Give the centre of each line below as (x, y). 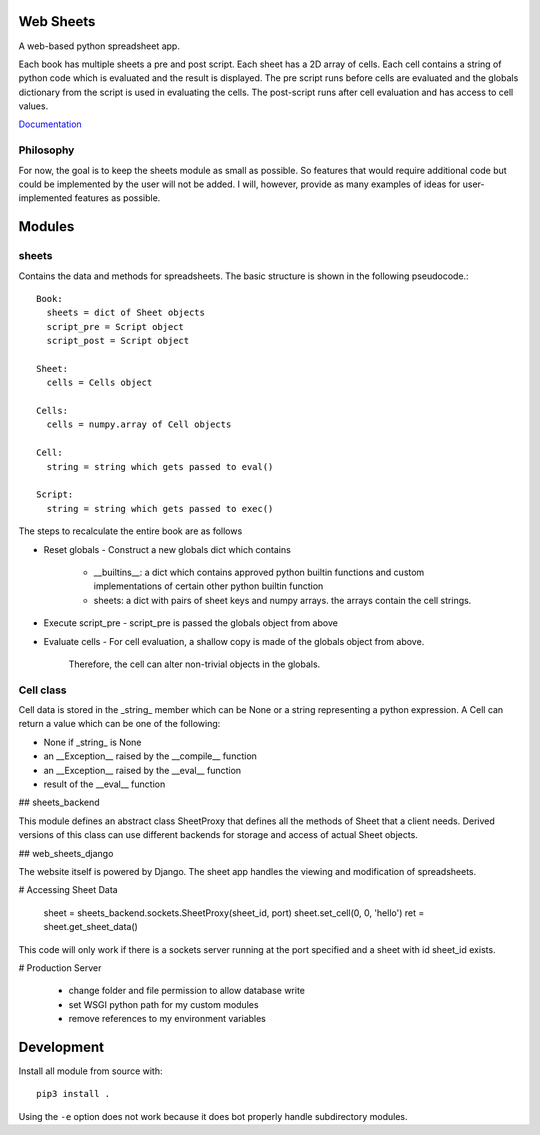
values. (33, 106)
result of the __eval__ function (104, 784)
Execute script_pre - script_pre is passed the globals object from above (191, 623)
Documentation (50, 124)
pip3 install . (73, 1094)
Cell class (42, 690)
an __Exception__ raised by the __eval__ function (142, 770)
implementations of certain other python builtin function (208, 586)
